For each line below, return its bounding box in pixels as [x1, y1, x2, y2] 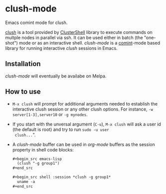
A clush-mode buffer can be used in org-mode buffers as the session [12, 141, 156, 147]
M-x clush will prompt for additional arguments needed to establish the [12, 100, 158, 106]
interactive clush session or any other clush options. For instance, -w [12, 106, 154, 112]
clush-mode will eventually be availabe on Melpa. [5, 73, 107, 79]
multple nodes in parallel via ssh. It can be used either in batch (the [5, 34, 143, 40]
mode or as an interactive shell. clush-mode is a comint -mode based [19, 39, 161, 45]
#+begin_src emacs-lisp [12, 156, 62, 161]
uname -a [17, 179, 35, 184]
